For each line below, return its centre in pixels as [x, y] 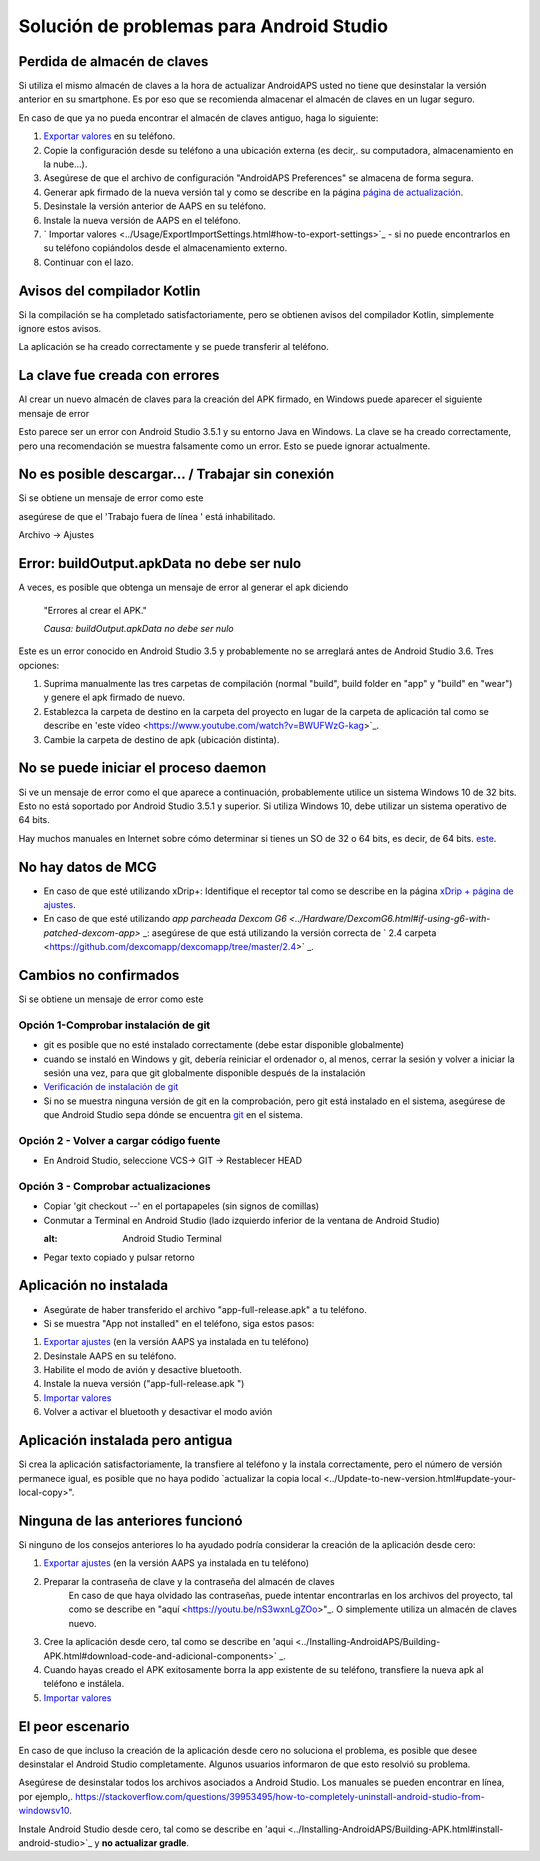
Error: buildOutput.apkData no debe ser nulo [160, 563]
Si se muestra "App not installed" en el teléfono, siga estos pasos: [179, 1323]
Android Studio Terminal [172, 1239]
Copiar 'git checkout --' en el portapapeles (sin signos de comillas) [181, 1206]
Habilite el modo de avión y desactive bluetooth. [142, 1370]
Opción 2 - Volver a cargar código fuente [119, 1140]
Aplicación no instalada [93, 1285]
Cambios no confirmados [99, 975]
